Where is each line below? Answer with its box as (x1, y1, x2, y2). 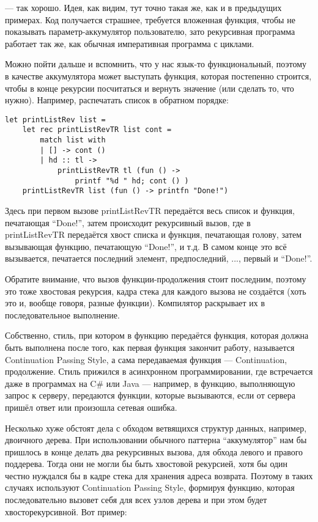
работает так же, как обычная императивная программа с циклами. (5, 37, 254, 50)
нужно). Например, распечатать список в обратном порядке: (5, 94, 229, 106)
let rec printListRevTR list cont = (22, 125, 172, 134)
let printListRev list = (5, 115, 106, 124)
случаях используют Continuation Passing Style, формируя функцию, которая (5, 481, 295, 494)
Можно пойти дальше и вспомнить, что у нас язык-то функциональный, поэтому (5, 57, 307, 70)
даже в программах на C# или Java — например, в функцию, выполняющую (5, 377, 295, 389)
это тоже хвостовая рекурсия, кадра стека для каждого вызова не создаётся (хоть (5, 284, 306, 297)
